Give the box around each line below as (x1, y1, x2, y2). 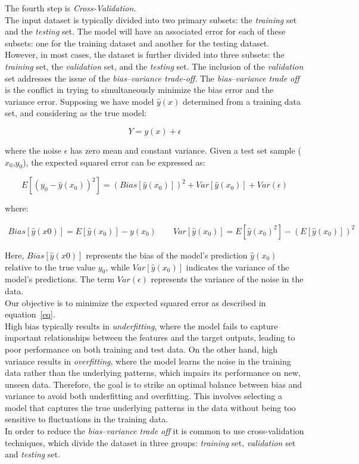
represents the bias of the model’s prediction (86, 248, 248, 261)
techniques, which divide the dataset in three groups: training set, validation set (5, 436, 296, 449)
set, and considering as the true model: (5, 107, 146, 119)
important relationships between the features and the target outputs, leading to (5, 331, 295, 344)
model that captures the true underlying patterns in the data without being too (5, 401, 296, 413)
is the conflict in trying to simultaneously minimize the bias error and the (5, 83, 274, 96)
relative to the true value (5, 260, 96, 273)
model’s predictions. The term (5, 273, 115, 285)
